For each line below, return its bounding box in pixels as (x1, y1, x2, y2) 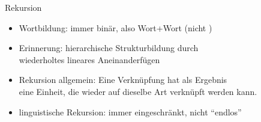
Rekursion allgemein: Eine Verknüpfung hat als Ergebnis (19, 73, 227, 86)
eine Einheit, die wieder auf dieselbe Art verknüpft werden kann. (19, 85, 257, 97)
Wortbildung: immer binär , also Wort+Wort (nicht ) (19, 21, 212, 34)
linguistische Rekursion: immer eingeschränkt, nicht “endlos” (19, 105, 242, 118)
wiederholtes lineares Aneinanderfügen (19, 53, 160, 66)
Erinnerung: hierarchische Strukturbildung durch (19, 41, 199, 54)
